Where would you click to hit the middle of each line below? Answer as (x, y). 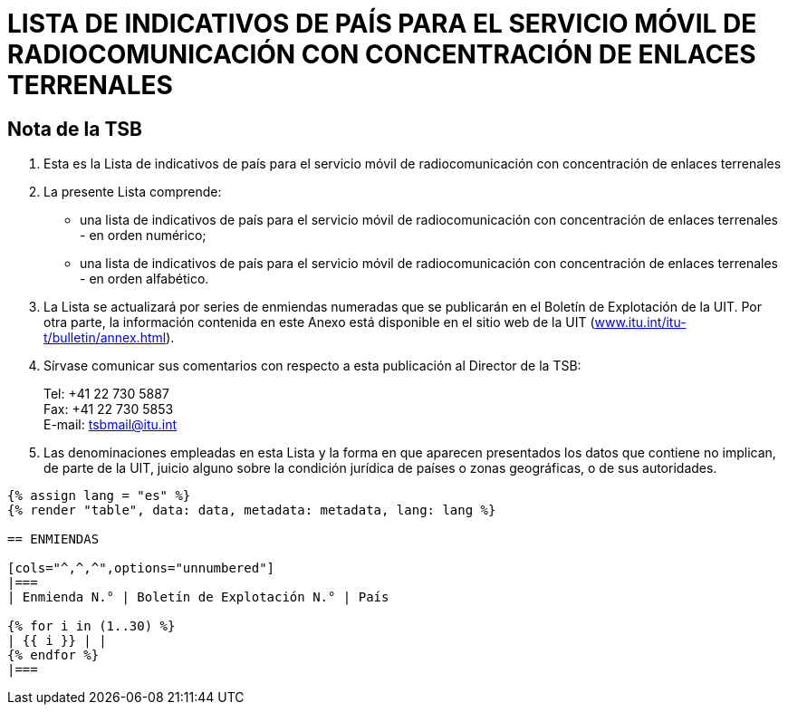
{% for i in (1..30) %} (91, 626)
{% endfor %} (53, 655)
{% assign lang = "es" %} (99, 496)
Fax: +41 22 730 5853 (109, 409)
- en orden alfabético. (144, 279)
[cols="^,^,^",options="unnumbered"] (141, 568)
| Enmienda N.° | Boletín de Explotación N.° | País (198, 597)
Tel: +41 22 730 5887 (106, 394)
